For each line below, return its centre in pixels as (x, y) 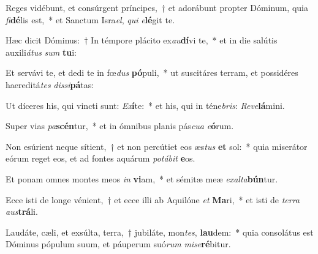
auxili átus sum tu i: (41, 52)
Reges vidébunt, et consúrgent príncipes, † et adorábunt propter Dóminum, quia (157, 7)
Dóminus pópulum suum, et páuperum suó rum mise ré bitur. (118, 244)
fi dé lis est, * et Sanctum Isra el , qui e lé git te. (90, 19)
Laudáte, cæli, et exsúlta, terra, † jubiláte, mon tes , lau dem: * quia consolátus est (160, 232)
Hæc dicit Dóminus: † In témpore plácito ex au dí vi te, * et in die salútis (142, 40)
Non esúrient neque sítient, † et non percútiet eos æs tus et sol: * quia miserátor (157, 146)
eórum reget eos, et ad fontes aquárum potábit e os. (100, 158)
